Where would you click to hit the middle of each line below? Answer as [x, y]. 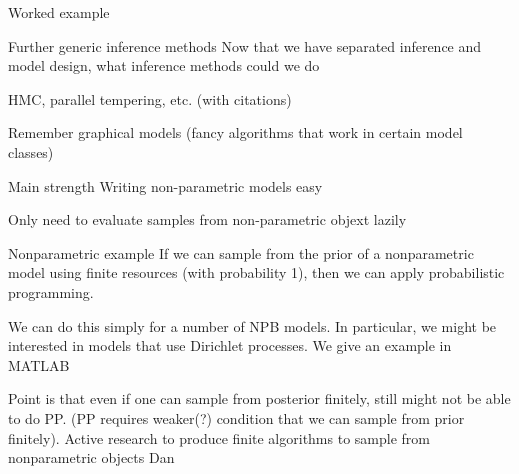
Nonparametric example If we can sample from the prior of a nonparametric [241, 252]
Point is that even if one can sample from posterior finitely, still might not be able [259, 398]
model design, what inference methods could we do [164, 65]
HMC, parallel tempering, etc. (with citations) [150, 98]
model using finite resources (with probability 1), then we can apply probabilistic [256, 272]
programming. [51, 291]
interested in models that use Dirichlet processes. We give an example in [230, 345]
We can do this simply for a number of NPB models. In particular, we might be [252, 325]
